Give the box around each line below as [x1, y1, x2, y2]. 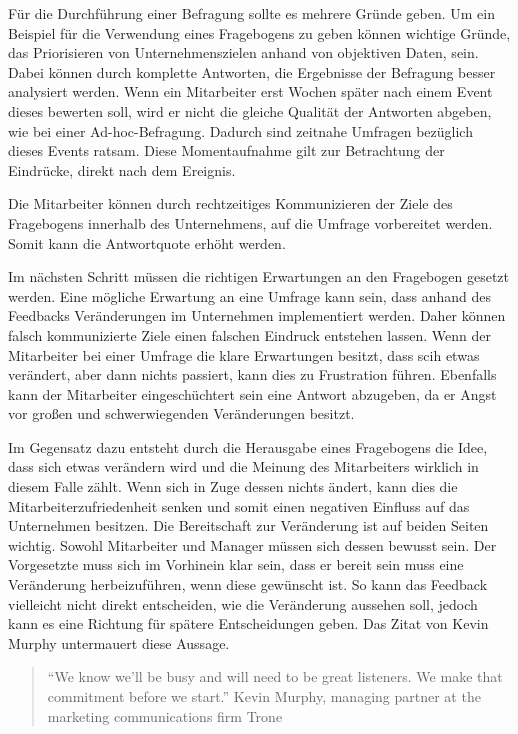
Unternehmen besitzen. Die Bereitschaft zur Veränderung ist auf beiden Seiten [8, 515, 489, 536]
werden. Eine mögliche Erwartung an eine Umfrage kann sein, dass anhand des [8, 285, 492, 306]
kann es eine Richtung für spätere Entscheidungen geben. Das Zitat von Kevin [8, 613, 489, 634]
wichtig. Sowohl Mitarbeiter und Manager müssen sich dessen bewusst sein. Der [8, 534, 497, 555]
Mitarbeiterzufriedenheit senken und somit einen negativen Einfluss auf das [8, 495, 470, 516]
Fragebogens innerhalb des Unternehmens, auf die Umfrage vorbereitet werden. [8, 212, 493, 233]
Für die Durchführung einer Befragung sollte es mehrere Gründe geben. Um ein [8, 3, 495, 23]
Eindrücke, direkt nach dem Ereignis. [8, 159, 236, 180]
